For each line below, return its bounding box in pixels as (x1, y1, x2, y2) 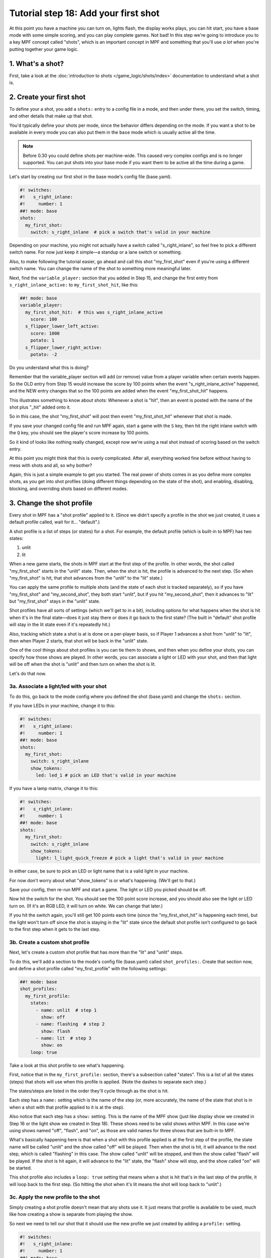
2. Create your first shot (9, 93, 86, 101)
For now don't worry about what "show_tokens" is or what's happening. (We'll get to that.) (9, 877, 196, 883)
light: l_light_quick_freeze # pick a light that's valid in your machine (36, 855, 224, 861)
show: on (41, 1042, 63, 1048)
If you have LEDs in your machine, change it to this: (9, 702, 115, 709)
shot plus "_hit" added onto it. (9, 404, 71, 410)
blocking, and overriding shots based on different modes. (9, 486, 128, 492)
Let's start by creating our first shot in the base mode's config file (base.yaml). (9, 174, 172, 180)
